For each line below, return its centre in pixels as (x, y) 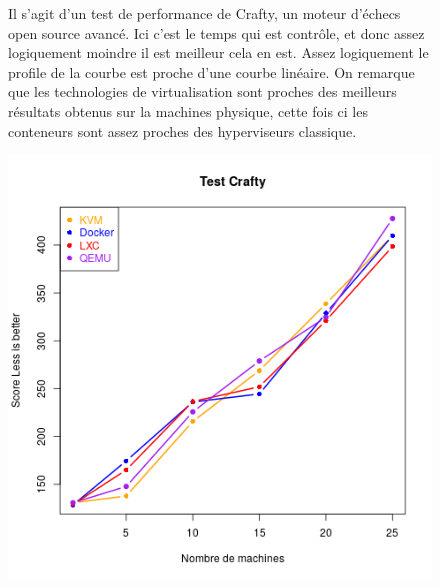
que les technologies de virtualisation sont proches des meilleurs (202, 91)
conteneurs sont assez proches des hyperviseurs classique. (182, 130)
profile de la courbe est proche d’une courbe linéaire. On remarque (211, 71)
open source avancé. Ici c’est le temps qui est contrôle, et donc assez (216, 32)
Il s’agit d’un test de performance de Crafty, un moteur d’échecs (204, 13)
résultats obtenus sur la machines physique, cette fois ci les (188, 110)
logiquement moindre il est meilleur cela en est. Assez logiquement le (218, 52)
